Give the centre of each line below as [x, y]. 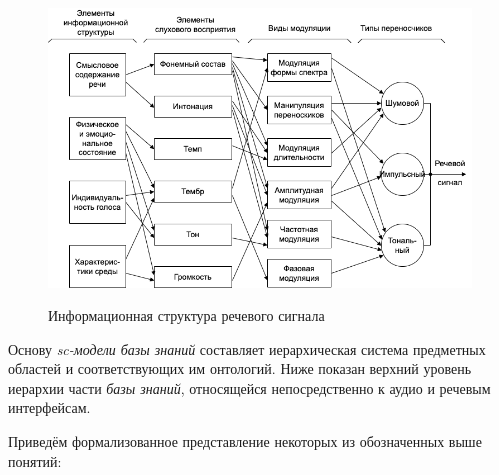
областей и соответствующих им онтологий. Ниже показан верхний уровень [240, 368]
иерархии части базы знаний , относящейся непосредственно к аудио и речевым [249, 387]
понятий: [35, 460]
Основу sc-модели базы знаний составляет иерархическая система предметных [247, 348]
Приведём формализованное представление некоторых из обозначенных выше [245, 441]
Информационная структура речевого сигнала [186, 315]
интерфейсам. [49, 407]
